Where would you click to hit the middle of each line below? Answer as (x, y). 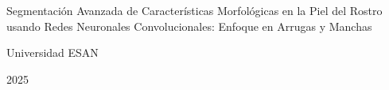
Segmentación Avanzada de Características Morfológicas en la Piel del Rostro (194, 10)
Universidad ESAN (53, 52)
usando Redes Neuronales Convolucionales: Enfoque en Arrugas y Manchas (189, 26)
